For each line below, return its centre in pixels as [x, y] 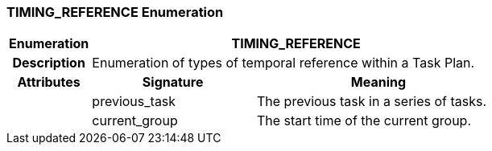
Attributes [49, 82]
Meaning [378, 82]
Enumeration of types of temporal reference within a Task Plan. [283, 63]
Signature [173, 82]
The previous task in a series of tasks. [372, 102]
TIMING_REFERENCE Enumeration [115, 12]
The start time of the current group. [364, 121]
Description [49, 63]
